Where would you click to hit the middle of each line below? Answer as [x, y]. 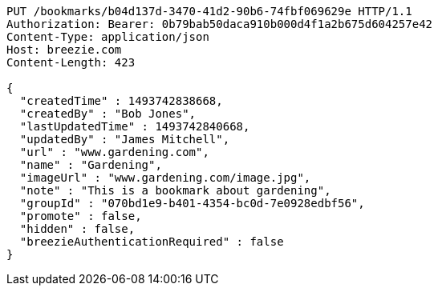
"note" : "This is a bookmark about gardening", [175, 190]
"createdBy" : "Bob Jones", [108, 114]
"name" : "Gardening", [91, 165]
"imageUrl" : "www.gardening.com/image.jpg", [165, 178]
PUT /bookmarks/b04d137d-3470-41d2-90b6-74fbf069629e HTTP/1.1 [209, 11]
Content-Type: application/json [108, 37]
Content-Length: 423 [71, 62]
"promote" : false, [81, 216]
